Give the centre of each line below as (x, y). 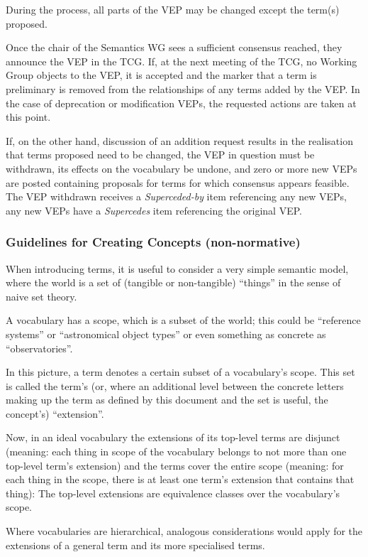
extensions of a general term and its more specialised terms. (135, 545)
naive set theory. (41, 296)
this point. (28, 117)
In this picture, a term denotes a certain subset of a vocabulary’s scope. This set (180, 372)
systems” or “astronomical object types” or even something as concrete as (166, 334)
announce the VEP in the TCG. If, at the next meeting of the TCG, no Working (182, 61)
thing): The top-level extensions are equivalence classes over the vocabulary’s (173, 493)
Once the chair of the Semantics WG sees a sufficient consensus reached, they (174, 47)
